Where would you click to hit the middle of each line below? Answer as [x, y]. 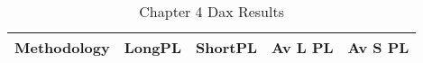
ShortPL [227, 47]
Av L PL [303, 47]
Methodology [62, 47]
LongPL [152, 47]
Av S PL [378, 47]
